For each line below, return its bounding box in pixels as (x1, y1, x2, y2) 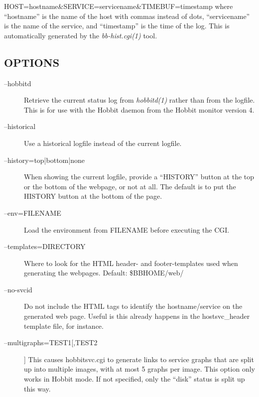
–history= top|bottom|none (4, 154, 85, 165)
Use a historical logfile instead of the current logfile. (24, 137, 182, 148)
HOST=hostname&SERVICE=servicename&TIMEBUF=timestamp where (4, 1, 233, 11)
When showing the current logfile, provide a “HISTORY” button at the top (24, 171, 255, 182)
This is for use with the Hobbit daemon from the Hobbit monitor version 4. (24, 104, 255, 115)
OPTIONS (4, 54, 60, 70)
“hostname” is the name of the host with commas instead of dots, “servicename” (4, 10, 250, 21)
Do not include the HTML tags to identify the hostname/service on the (24, 301, 243, 311)
